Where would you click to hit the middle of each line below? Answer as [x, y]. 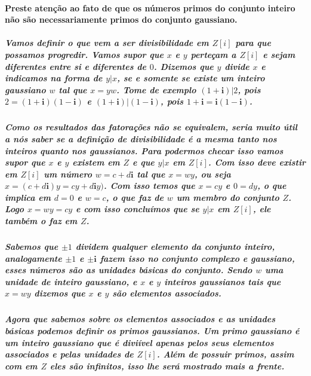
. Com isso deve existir [257, 162]
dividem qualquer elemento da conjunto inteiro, [175, 247]
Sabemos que [32, 247]
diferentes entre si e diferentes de [76, 66]
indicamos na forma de [54, 78]
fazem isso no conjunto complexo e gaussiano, [197, 258]
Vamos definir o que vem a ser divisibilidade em [107, 43]
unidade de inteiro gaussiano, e [71, 281]
